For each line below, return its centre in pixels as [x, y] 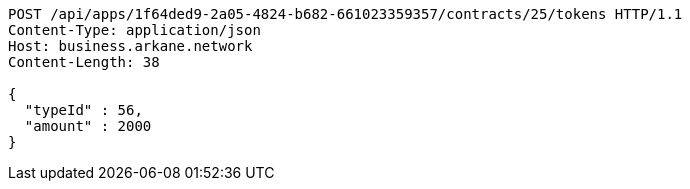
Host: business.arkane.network [130, 46]
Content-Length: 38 [84, 62]
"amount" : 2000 [88, 126]
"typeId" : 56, [83, 110]
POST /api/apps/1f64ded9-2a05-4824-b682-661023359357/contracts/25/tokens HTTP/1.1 [345, 14]
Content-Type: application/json [134, 30]
